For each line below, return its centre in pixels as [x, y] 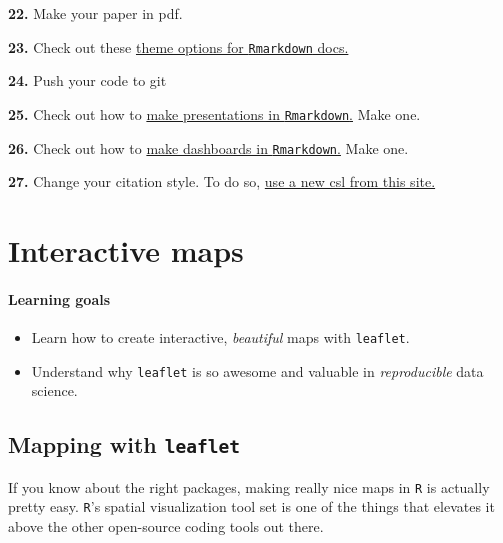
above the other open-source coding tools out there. [166, 525]
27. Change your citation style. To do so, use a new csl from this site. [222, 181]
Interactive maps [126, 249]
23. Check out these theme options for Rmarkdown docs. [178, 46]
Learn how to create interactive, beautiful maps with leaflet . [220, 336]
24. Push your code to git [87, 80]
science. [54, 390]
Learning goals [59, 298]
